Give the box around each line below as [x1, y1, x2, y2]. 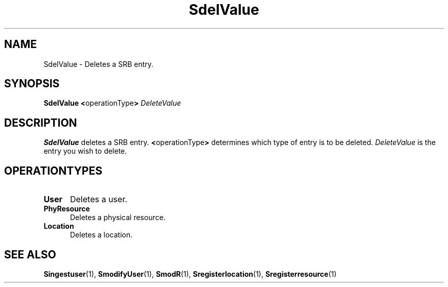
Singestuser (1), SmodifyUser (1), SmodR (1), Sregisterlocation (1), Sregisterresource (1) [43, 269, 337, 278]
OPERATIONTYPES [4, 164, 102, 177]
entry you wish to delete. [43, 147, 127, 156]
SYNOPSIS [4, 77, 60, 90]
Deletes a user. [70, 194, 127, 205]
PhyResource [43, 204, 90, 213]
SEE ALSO [4, 248, 56, 261]
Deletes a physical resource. [70, 213, 166, 222]
